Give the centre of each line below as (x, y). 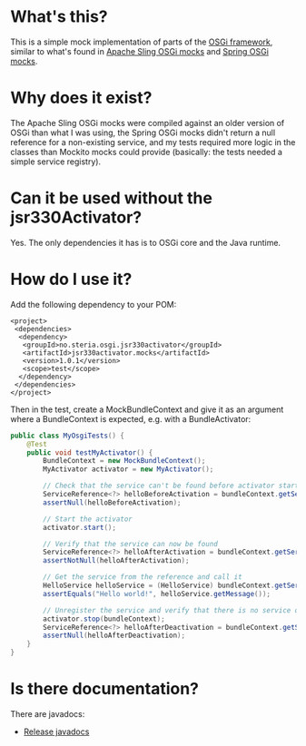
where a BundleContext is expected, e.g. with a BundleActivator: (131, 418)
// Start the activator (88, 519)
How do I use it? (71, 280)
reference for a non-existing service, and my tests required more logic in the (153, 142)
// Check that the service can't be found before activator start (171, 486)
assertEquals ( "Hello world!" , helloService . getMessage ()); (157, 594)
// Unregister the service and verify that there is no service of (173, 610)
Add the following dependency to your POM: (94, 304)
